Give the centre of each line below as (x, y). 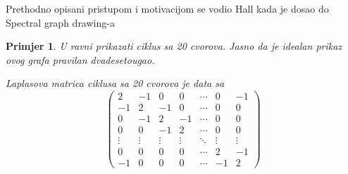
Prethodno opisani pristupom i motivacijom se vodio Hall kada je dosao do (167, 8)
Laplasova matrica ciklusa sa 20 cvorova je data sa (115, 83)
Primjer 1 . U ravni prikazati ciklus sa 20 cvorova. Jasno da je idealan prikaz (174, 46)
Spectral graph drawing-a (60, 22)
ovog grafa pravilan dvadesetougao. (80, 59)
